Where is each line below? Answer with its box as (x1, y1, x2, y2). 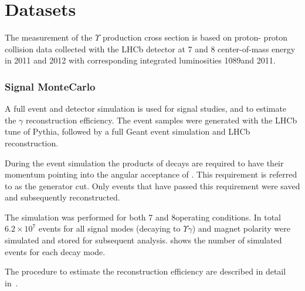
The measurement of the (5, 31, 93, 44)
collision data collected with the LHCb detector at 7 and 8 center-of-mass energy (5, 42, 296, 55)
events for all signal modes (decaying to (38, 222, 181, 235)
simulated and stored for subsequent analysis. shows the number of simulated (5, 234, 282, 246)
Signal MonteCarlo (5, 79, 96, 93)
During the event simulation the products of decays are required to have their (5, 156, 284, 169)
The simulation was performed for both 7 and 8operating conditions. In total (5, 210, 281, 223)
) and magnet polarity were (192, 222, 290, 235)
